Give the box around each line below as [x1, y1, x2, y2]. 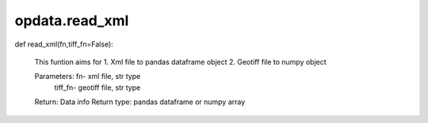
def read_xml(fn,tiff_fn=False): [14, 39, 114, 49]
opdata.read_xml [14, 12, 129, 29]
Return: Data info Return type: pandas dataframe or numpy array [34, 97, 246, 106]
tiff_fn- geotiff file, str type [54, 83, 141, 92]
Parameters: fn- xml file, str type [34, 72, 141, 81]
